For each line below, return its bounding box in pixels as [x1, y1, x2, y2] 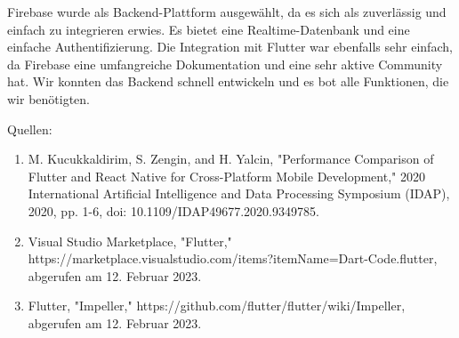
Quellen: [7, 119, 52, 138]
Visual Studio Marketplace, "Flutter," [28, 231, 232, 250]
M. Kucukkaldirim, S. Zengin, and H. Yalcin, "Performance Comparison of [28, 149, 434, 168]
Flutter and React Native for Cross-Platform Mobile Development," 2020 [28, 166, 425, 185]
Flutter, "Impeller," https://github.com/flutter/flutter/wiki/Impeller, [28, 296, 406, 315]
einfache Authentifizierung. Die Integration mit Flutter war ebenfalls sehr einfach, [7, 37, 453, 56]
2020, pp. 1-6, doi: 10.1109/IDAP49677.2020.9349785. [28, 201, 319, 220]
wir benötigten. [7, 89, 91, 108]
